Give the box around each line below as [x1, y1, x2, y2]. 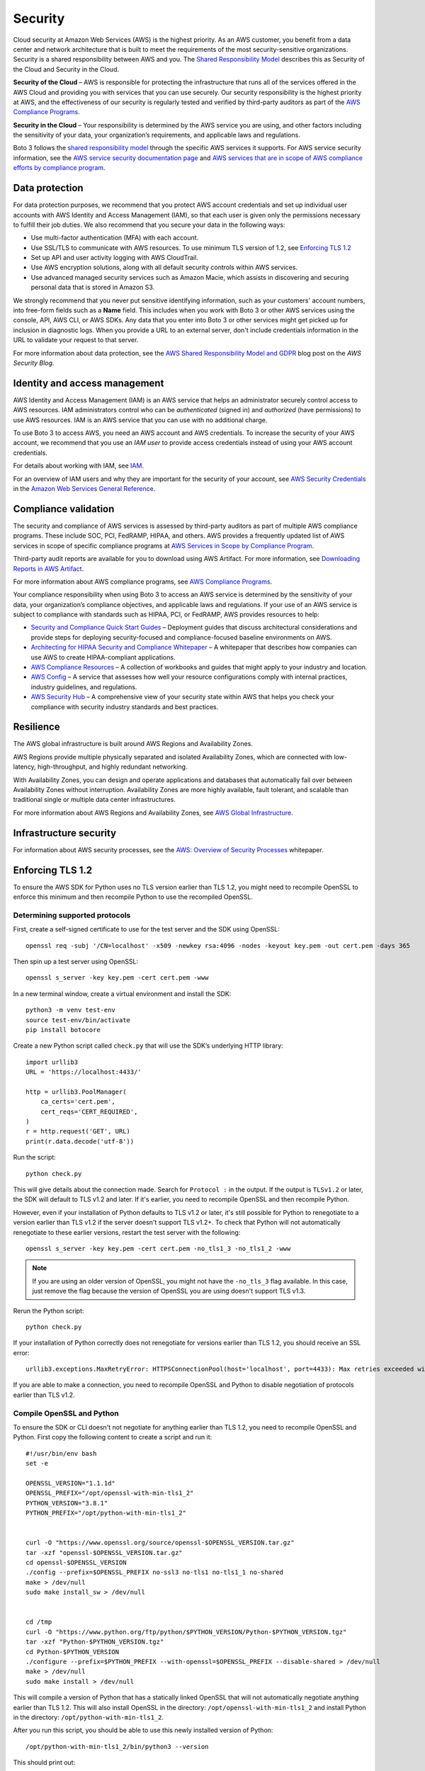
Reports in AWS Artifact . [13, 564, 84, 573]
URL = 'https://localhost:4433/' [25, 1068, 142, 1076]
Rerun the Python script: [13, 1306, 84, 1315]
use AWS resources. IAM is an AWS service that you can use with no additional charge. [13, 415, 268, 424]
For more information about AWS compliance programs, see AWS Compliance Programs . [13, 577, 273, 586]
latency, [13, 762, 37, 771]
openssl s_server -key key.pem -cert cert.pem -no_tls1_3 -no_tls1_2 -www [25, 1244, 291, 1252]
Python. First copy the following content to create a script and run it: [13, 1433, 212, 1442]
